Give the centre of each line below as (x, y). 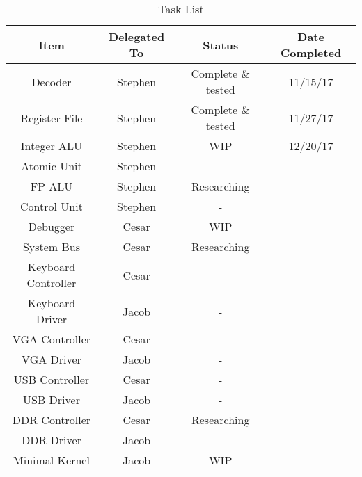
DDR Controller (52, 420)
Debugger (52, 226)
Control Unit (52, 206)
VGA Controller (52, 339)
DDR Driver (52, 440)
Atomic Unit (52, 166)
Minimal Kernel (52, 460)
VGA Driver (52, 359)
